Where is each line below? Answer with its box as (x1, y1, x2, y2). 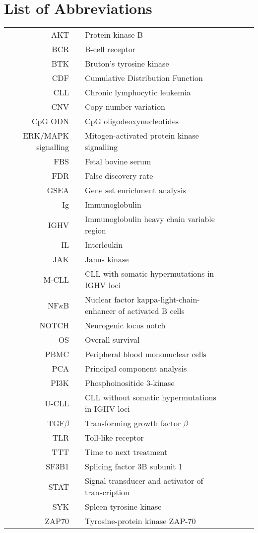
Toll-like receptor (85, 432, 144, 444)
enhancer (85, 305, 116, 317)
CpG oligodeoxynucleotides (85, 115, 179, 127)
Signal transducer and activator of (85, 475, 203, 487)
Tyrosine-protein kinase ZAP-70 (85, 515, 196, 527)
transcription (85, 486, 129, 498)
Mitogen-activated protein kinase (85, 130, 199, 142)
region (85, 225, 106, 236)
